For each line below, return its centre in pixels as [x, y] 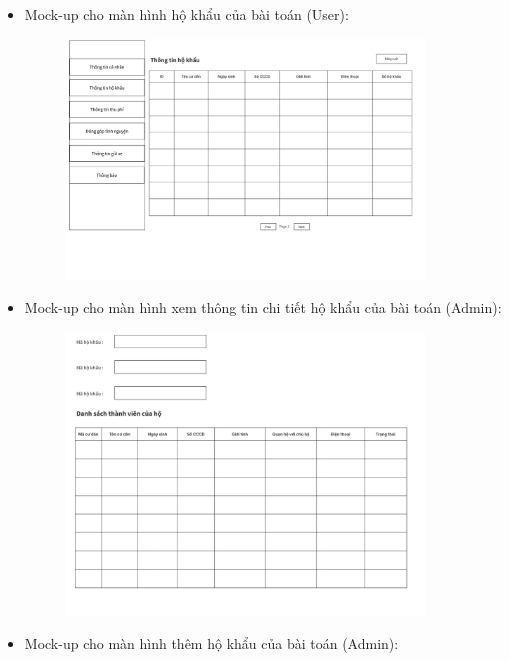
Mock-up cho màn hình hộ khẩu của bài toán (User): [186, 14]
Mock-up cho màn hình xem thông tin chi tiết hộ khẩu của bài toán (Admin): [263, 307]
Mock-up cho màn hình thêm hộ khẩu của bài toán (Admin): [211, 643]
